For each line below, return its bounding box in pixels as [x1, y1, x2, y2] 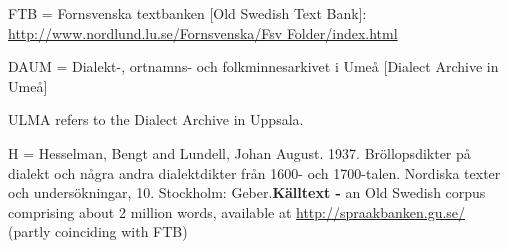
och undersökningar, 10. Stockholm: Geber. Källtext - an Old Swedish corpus [8, 182, 486, 203]
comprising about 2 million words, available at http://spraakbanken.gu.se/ [8, 201, 466, 222]
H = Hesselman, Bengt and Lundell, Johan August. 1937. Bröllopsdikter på [8, 142, 471, 163]
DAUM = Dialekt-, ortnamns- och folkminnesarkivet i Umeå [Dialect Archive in [8, 56, 499, 77]
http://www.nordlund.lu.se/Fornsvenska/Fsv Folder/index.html [8, 22, 398, 43]
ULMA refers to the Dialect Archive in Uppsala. [8, 109, 304, 130]
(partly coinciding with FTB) [8, 221, 188, 242]
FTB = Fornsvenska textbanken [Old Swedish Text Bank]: [8, 3, 367, 23]
